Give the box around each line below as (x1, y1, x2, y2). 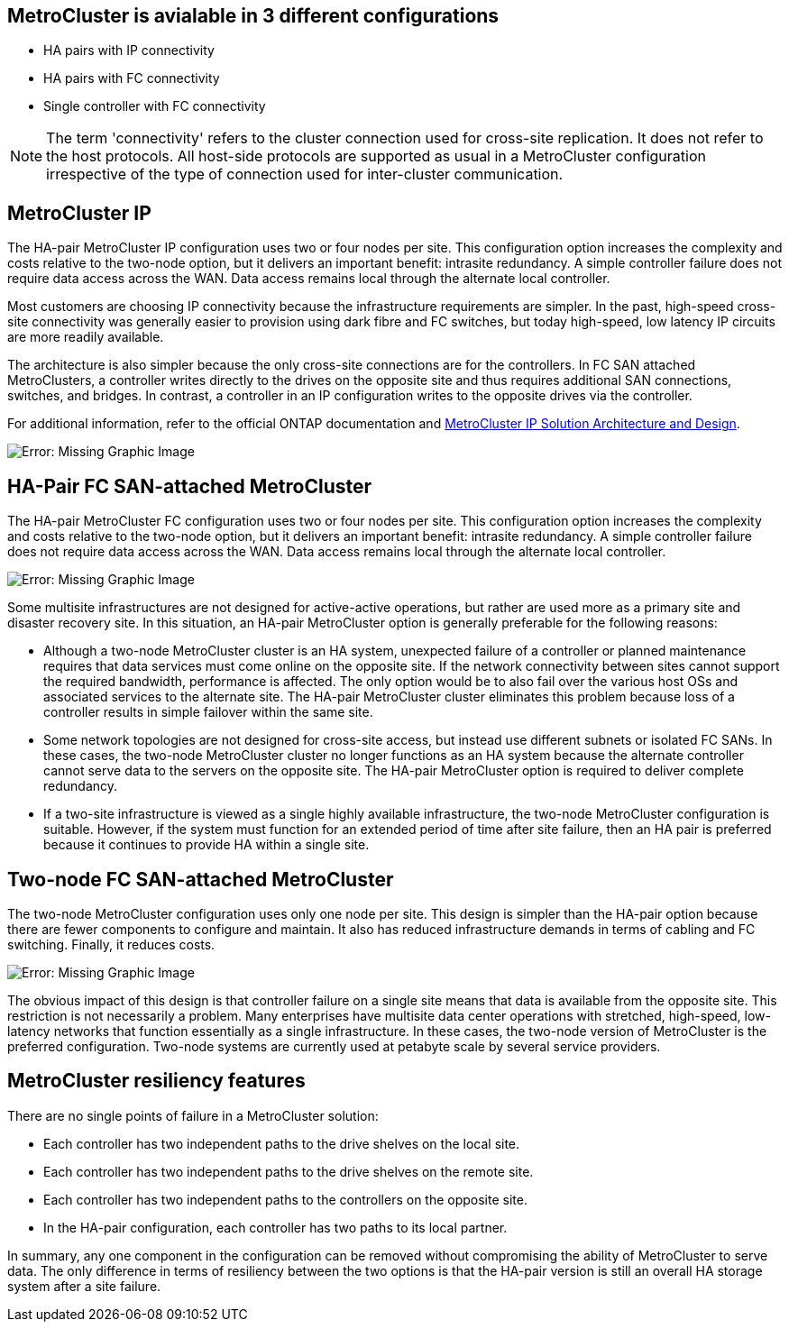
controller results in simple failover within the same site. (43, 704, 373, 720)
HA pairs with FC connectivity (43, 70, 220, 87)
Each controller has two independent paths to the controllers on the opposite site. (43, 1191, 528, 1207)
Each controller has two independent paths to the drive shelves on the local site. (43, 1135, 520, 1151)
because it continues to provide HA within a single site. (43, 837, 370, 853)
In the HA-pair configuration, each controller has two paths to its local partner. (43, 1219, 508, 1235)
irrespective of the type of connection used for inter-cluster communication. (46, 165, 564, 184)
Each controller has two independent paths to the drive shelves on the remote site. (43, 1163, 534, 1179)
